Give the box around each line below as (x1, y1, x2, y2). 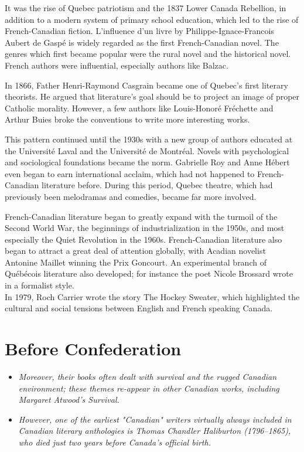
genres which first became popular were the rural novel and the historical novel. (5, 47, 291, 60)
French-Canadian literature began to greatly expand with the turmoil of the (5, 210, 278, 222)
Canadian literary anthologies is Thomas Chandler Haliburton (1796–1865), (18, 424, 291, 437)
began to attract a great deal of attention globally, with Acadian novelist (5, 244, 266, 257)
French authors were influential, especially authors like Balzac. (5, 59, 228, 71)
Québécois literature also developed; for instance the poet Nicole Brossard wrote (5, 267, 293, 280)
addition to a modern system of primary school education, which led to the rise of (5, 13, 299, 25)
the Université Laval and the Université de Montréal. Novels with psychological (5, 144, 289, 157)
